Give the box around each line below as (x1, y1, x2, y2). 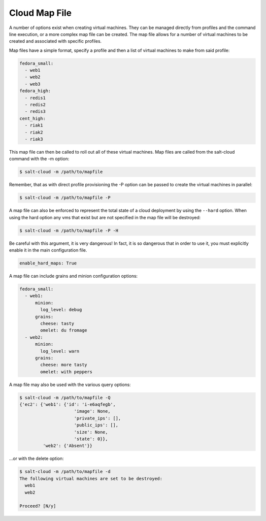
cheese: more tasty (40, 362, 87, 368)
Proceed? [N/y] (19, 503, 56, 509)
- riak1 (25, 123, 43, 128)
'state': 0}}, (74, 436, 108, 442)
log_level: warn (40, 348, 80, 354)
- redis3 (25, 109, 46, 114)
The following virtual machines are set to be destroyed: (19, 476, 163, 481)
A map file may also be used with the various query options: (9, 382, 131, 388)
